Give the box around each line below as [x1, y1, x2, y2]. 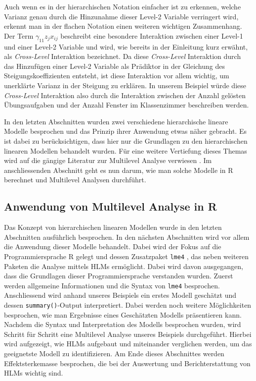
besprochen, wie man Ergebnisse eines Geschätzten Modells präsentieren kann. [4, 309, 242, 320]
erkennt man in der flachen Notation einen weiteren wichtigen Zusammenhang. [4, 21, 242, 31]
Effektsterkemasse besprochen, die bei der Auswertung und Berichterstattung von [4, 358, 251, 368]
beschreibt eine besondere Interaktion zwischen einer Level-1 [60, 30, 243, 41]
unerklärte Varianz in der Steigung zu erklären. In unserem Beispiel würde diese [4, 80, 246, 90]
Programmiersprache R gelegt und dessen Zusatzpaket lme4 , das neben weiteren [4, 251, 249, 261]
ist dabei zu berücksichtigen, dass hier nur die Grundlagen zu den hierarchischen [4, 135, 248, 146]
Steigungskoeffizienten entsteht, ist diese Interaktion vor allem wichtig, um [4, 70, 229, 81]
